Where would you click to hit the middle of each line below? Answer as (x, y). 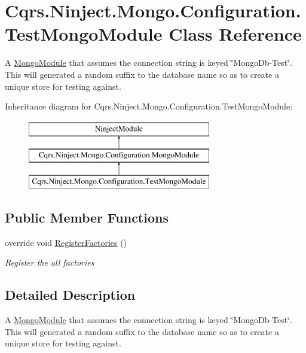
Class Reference (235, 34)
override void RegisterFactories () (66, 242)
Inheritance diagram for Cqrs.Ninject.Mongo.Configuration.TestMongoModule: (149, 106)
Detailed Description (70, 295)
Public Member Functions (87, 217)
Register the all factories (50, 262)
